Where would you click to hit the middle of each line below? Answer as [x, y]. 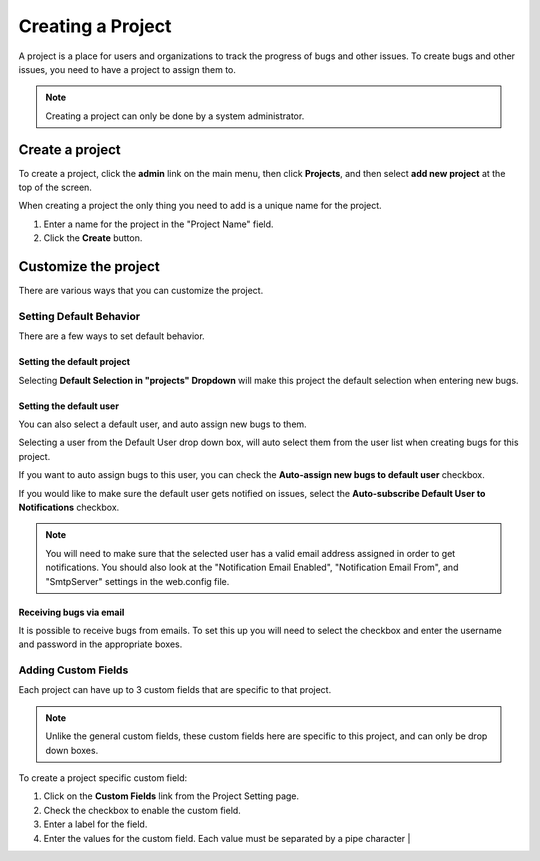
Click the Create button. [93, 238]
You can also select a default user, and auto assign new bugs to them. [162, 424]
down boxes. [72, 750]
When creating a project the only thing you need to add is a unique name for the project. [200, 206]
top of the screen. [55, 187]
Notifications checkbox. [69, 507]
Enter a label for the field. [95, 824]
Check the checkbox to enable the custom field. [142, 810]
